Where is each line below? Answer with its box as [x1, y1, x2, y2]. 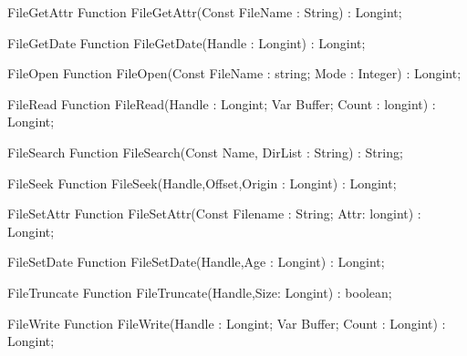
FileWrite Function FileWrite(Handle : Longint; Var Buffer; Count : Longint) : [7, 313, 446, 332]
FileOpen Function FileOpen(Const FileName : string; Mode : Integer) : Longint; [7, 64, 462, 83]
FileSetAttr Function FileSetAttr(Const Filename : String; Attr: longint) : [7, 204, 421, 223]
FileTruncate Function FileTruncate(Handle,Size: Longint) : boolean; [7, 282, 392, 301]
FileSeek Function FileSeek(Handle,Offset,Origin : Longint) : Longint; [7, 173, 397, 192]
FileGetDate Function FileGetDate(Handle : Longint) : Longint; [7, 33, 366, 52]
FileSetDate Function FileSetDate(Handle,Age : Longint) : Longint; [7, 252, 385, 271]
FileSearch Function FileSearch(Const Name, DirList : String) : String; [7, 142, 403, 161]
